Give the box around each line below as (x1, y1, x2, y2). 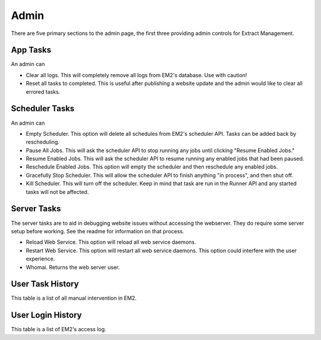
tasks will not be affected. (26, 188, 89, 195)
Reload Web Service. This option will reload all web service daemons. (26, 239, 196, 246)
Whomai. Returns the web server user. (26, 263, 120, 271)
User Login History (11, 310, 82, 320)
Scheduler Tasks (11, 104, 75, 114)
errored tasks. (26, 88, 61, 95)
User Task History (11, 279, 79, 289)
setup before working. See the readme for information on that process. (11, 227, 184, 234)
